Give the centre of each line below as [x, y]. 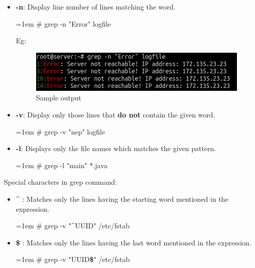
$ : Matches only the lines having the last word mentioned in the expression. [134, 242]
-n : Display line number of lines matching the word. [96, 7]
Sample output [59, 98]
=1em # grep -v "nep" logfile [60, 131]
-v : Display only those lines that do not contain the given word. [115, 114]
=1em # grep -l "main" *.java [61, 165]
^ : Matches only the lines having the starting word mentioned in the [122, 198]
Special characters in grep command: [60, 182]
